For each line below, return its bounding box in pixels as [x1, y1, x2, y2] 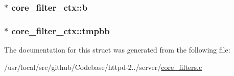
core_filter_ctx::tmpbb [11, 24, 110, 37]
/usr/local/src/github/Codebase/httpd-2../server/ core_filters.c [4, 61, 202, 72]
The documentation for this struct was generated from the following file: [4, 44, 230, 55]
